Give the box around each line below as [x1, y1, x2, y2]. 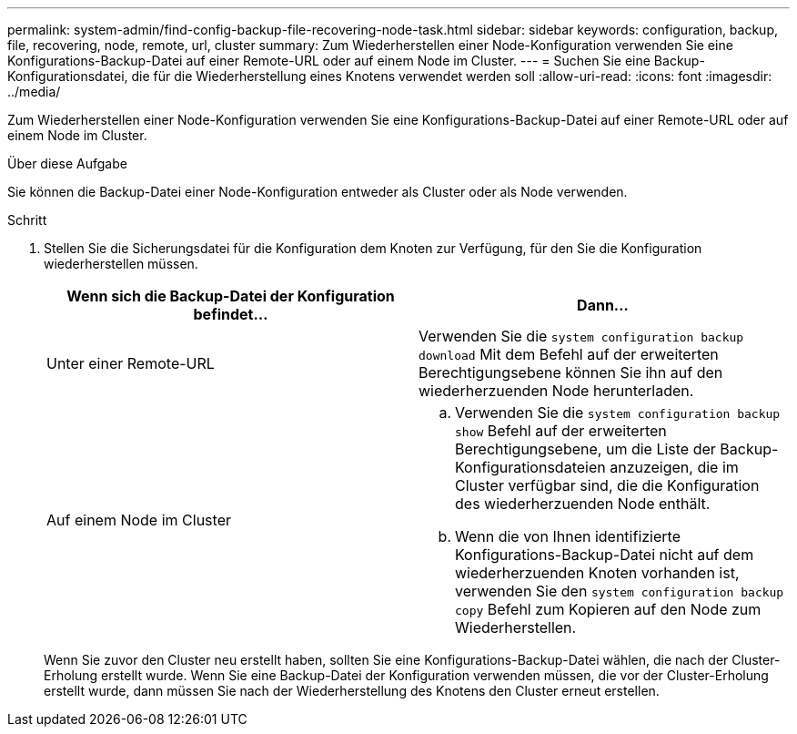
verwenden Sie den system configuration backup [455, 582, 784, 600]
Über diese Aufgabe [7, 156, 127, 171]
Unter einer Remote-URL [46, 354, 215, 372]
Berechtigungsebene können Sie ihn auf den [419, 363, 723, 382]
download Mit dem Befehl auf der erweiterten [419, 345, 719, 363]
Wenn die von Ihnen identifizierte [455, 527, 681, 545]
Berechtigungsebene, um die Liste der [455, 440, 716, 458]
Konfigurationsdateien [455, 458, 606, 476]
